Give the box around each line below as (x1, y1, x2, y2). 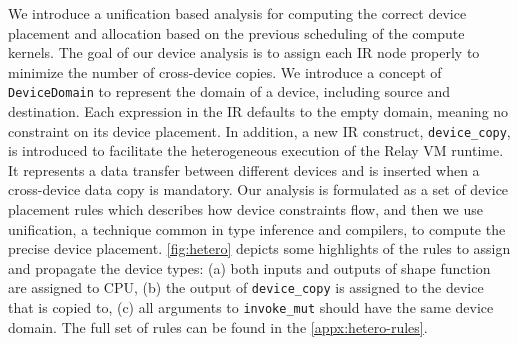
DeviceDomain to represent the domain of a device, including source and (8, 81, 451, 102)
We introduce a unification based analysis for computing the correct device (8, 3, 467, 23)
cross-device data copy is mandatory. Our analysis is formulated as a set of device (8, 179, 509, 200)
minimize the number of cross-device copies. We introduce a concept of (8, 61, 442, 82)
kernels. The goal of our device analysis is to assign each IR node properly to (8, 42, 480, 63)
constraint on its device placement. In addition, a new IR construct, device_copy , (8, 120, 511, 141)
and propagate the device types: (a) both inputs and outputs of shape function (8, 257, 491, 278)
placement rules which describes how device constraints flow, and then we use (8, 199, 483, 220)
